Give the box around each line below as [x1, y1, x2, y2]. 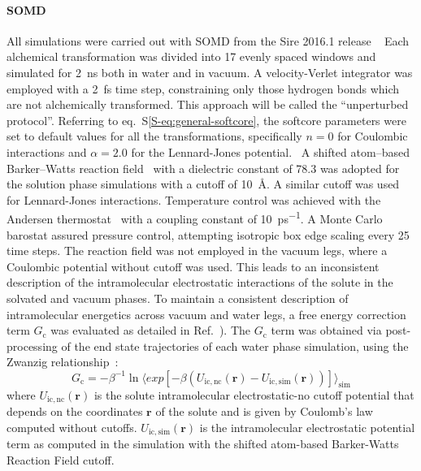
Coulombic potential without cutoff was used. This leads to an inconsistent [7, 257, 380, 274]
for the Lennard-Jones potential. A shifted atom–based [131, 143, 410, 160]
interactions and [7, 143, 87, 160]
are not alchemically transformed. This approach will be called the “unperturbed [7, 96, 409, 113]
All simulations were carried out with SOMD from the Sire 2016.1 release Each [7, 32, 410, 49]
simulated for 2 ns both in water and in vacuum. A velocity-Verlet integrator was [7, 63, 413, 80]
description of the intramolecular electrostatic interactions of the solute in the [7, 274, 393, 291]
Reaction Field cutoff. [7, 452, 115, 469]
